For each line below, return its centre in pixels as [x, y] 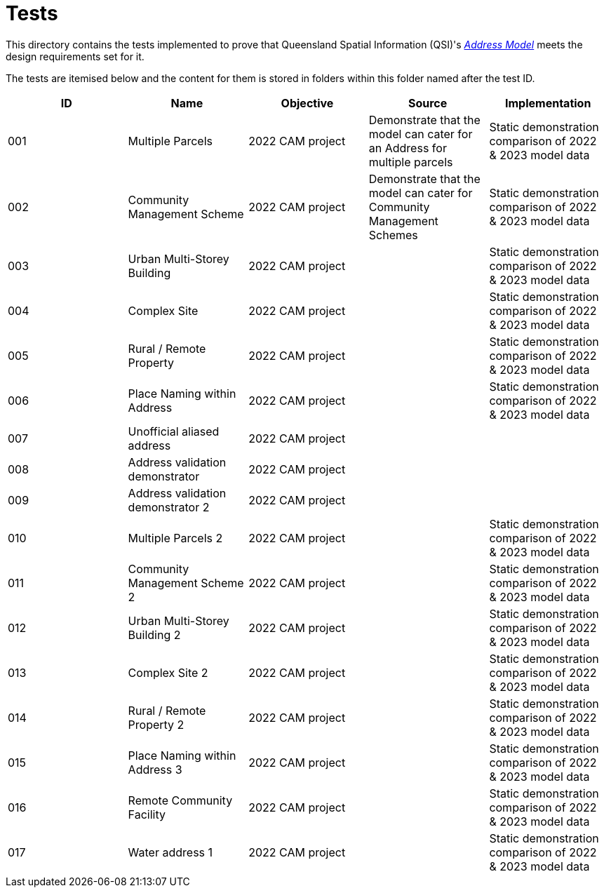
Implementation [548, 103]
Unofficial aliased [174, 431]
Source [428, 103]
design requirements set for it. [75, 56]
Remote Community [180, 800]
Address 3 [155, 769]
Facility [147, 814]
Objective [307, 103]
